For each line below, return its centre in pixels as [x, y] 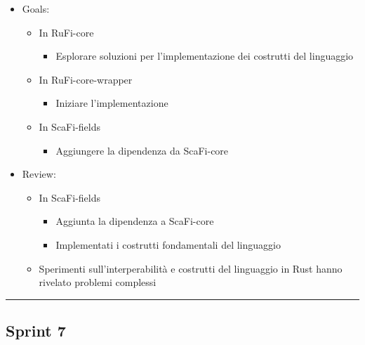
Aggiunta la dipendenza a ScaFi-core [135, 221]
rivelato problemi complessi [98, 282]
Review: [39, 174]
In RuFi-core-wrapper [86, 79]
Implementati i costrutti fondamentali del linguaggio [168, 244]
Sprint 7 [36, 331]
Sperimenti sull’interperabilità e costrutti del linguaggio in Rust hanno [191, 268]
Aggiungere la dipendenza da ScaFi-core [142, 150]
